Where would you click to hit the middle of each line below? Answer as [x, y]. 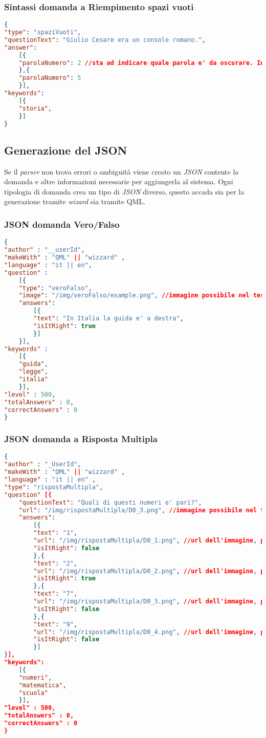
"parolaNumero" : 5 [50, 78]
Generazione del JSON [66, 150]
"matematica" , [42, 685]
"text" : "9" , [56, 624]
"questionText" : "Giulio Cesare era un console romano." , [105, 40]
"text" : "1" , [56, 533]
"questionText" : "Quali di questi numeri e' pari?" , [110, 502]
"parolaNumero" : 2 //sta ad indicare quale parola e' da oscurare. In [141, 63]
